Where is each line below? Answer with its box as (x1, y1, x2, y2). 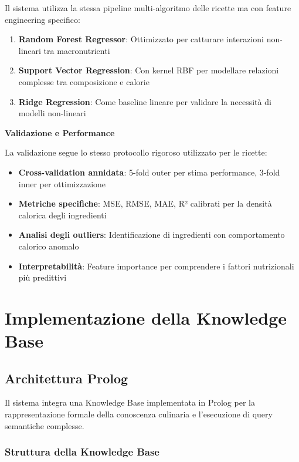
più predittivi (18, 271, 67, 284)
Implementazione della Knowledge (5, 305, 287, 329)
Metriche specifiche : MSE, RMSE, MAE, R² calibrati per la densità (18, 197, 272, 210)
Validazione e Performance (5, 126, 115, 139)
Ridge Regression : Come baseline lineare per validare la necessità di (18, 95, 271, 107)
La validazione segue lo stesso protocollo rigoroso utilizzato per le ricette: (5, 146, 267, 159)
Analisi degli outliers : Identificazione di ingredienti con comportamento (18, 228, 285, 241)
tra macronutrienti (43, 44, 110, 56)
